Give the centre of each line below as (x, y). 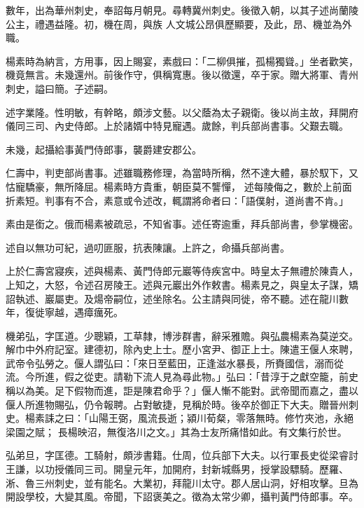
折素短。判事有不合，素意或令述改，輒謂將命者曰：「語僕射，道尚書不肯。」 (177, 200)
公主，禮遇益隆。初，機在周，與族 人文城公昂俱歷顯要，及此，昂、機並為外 (179, 23)
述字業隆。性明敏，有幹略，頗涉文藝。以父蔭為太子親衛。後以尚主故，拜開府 (182, 112)
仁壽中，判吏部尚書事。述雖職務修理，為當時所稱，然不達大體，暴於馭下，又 (182, 173)
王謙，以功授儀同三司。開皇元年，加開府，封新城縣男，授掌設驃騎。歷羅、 (177, 469)
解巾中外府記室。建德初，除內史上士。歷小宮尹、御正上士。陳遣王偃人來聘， (182, 349)
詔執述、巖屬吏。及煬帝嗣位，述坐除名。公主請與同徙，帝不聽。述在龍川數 (177, 298)
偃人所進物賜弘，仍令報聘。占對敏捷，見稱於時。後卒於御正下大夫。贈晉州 (177, 404)
